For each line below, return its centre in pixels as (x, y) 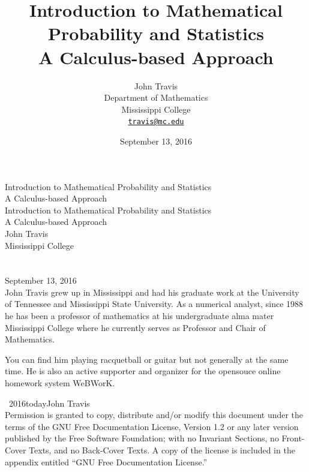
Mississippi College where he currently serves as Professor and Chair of (135, 327)
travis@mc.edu (156, 122)
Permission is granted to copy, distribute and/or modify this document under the (154, 415)
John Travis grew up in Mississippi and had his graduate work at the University (152, 292)
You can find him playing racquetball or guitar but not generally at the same (147, 359)
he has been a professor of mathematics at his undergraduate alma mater (139, 316)
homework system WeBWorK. (60, 383)
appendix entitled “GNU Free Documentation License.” (106, 462)
